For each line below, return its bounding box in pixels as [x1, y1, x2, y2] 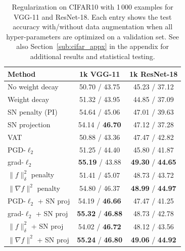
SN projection [8, 119, 51, 129]
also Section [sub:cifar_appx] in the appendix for [16, 41, 169, 52]
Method [8, 68, 36, 79]
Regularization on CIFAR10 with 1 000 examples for [12, 2, 173, 12]
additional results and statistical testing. [30, 51, 155, 61]
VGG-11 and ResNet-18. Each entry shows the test [14, 11, 172, 22]
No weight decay [8, 81, 59, 92]
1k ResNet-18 [129, 68, 178, 79]
